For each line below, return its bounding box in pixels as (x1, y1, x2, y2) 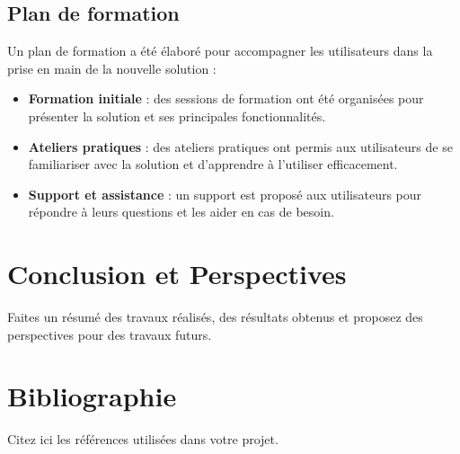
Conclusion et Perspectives (7, 255, 347, 292)
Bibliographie (7, 378, 177, 414)
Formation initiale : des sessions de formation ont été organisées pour (28, 89, 424, 108)
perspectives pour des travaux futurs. (7, 325, 212, 343)
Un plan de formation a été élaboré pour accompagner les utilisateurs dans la (7, 41, 433, 60)
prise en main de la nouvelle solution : (7, 58, 217, 77)
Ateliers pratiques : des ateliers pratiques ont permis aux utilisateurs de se (28, 137, 453, 156)
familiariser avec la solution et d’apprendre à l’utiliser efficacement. (28, 155, 398, 174)
